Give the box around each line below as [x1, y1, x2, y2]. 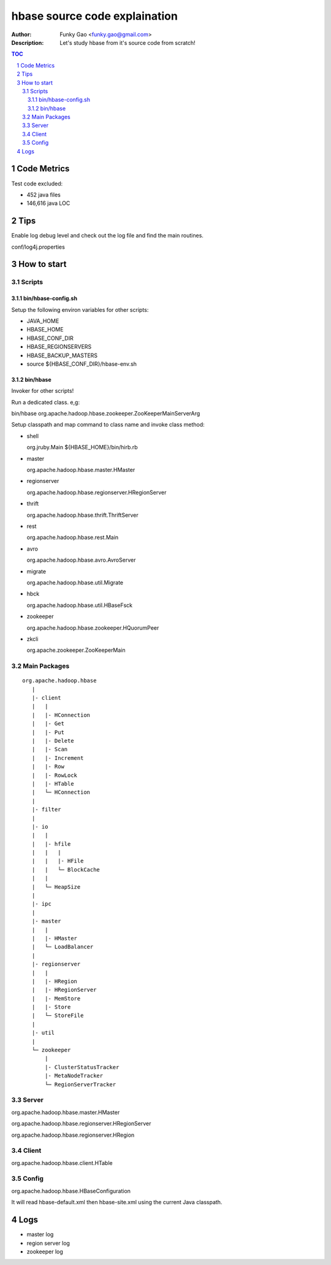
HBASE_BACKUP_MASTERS [26, 352, 98, 359]
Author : [11, 31, 32, 38]
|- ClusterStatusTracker [45, 1064, 120, 1070]
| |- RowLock [31, 772, 78, 779]
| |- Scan [31, 746, 68, 753]
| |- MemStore [31, 995, 81, 1002]
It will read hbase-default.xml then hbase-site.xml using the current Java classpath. [11, 1199, 223, 1206]
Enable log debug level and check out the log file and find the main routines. [11, 232, 204, 239]
